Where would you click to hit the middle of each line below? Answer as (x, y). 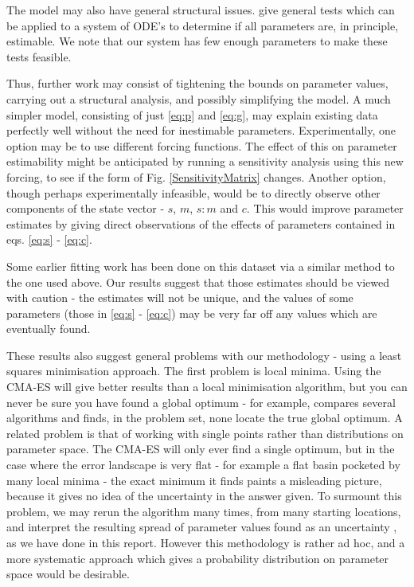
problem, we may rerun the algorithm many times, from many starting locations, (204, 511)
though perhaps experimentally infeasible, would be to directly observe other (193, 192)
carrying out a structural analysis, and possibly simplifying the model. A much (199, 98)
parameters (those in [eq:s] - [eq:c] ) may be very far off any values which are (192, 313)
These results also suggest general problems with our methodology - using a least (204, 355)
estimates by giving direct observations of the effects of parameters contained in (201, 223)
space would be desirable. (68, 574)
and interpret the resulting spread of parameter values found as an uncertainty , (202, 527)
